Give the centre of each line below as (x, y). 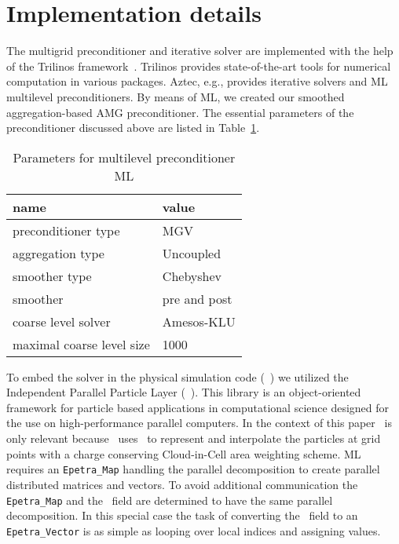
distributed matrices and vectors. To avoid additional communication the (182, 484)
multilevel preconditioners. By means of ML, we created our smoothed (176, 96)
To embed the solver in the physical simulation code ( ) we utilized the (178, 376)
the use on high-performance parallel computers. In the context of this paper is (199, 423)
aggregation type (59, 253)
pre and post (197, 298)
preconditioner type (66, 230)
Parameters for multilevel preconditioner (124, 157)
